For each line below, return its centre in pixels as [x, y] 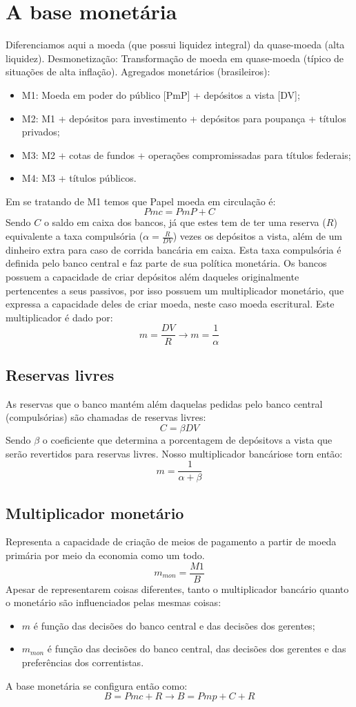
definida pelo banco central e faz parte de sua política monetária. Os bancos [166, 263]
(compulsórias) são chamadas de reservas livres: [106, 417]
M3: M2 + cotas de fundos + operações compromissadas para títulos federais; [186, 154]
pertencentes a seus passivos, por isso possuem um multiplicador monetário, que [175, 290]
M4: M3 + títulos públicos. [79, 178]
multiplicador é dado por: [59, 317]
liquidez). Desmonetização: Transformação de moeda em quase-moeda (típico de [175, 58]
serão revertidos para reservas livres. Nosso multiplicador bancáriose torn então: [174, 453]
